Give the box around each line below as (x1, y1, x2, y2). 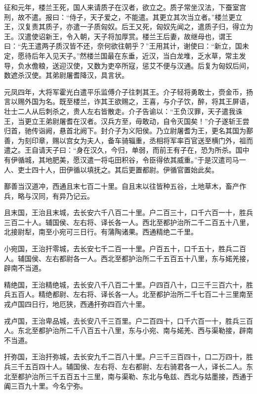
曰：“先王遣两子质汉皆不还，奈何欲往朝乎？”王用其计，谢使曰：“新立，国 (4, 41, 242, 51)
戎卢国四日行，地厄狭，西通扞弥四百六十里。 (4, 299, 149, 309)
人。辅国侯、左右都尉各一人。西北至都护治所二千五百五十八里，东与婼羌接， (4, 253, 253, 263)
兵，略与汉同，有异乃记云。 (4, 190, 94, 201)
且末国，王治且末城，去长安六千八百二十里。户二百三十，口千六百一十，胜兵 (4, 207, 253, 218)
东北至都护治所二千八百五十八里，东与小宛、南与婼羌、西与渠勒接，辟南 (17, 325, 253, 336)
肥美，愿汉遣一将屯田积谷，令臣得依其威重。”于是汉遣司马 (52, 154, 239, 165)
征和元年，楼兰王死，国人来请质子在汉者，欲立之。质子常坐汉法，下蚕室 (4, 2, 239, 12)
